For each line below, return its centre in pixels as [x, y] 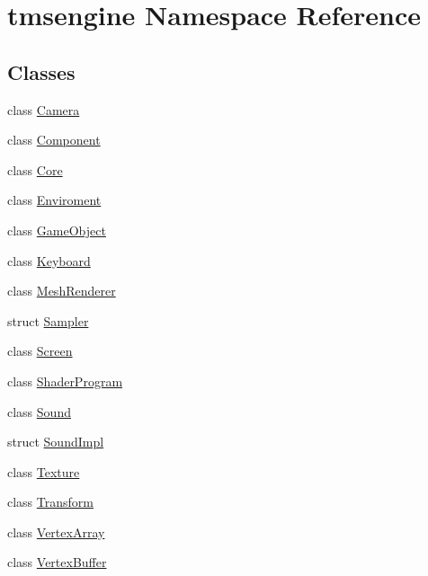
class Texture [44, 471]
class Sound [39, 411]
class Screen [40, 351]
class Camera [44, 109]
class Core [35, 169]
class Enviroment [54, 200]
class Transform [50, 502]
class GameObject [57, 230]
